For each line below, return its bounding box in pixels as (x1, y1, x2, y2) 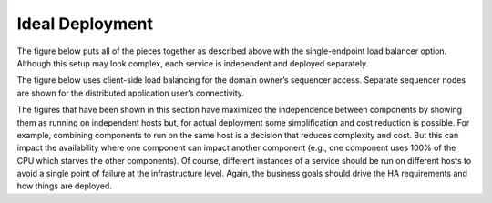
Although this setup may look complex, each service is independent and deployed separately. (16, 57, 369, 68)
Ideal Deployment (16, 14, 154, 34)
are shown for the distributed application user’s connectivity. (16, 87, 245, 98)
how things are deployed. (16, 180, 113, 191)
